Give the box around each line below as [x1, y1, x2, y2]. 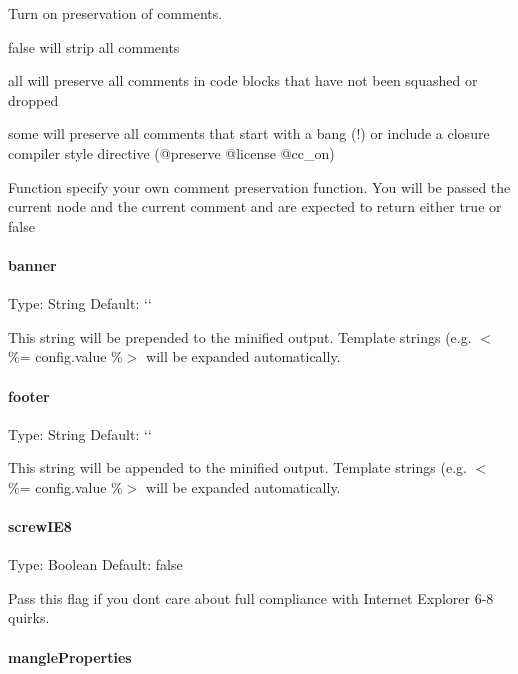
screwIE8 [8, 516, 72, 537]
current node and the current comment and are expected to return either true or [8, 196, 502, 217]
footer [8, 385, 50, 406]
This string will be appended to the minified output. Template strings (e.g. [8, 457, 467, 478]
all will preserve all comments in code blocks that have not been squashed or [8, 70, 478, 91]
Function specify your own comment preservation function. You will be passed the [8, 176, 511, 197]
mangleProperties [8, 646, 132, 667]
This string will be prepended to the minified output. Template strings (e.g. [8, 326, 472, 347]
